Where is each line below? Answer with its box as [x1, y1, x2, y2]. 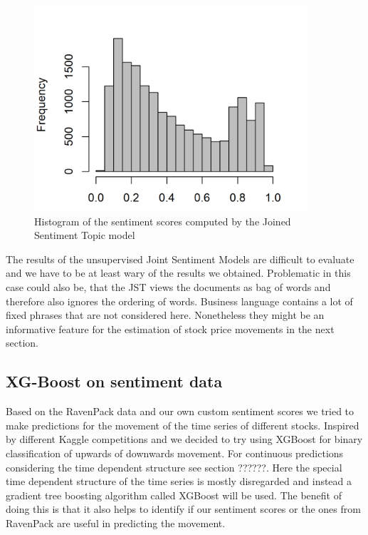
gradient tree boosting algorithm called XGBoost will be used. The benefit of [6, 487, 342, 502]
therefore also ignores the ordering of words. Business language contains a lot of [6, 293, 353, 308]
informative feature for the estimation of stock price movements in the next [6, 321, 335, 336]
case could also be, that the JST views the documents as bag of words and [6, 279, 331, 294]
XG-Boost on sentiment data [6, 370, 223, 392]
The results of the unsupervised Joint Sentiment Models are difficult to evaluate [6, 251, 354, 266]
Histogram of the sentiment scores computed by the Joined [34, 213, 291, 228]
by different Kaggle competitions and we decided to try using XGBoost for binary [6, 432, 363, 447]
